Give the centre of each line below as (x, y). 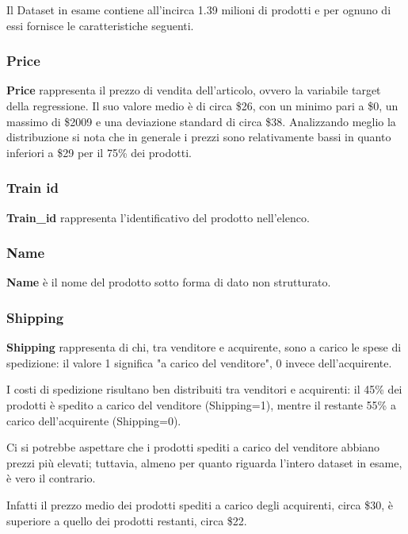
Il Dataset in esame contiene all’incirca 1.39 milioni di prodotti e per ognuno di (199, 10)
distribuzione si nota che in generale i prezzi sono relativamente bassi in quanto (199, 137)
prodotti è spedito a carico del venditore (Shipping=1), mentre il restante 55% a (201, 405)
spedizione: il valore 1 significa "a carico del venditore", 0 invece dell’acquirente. (199, 362)
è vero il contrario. (51, 478)
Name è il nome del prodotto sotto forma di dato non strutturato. (169, 282)
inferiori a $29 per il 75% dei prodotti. (99, 152)
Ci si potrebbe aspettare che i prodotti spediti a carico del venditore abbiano (193, 447)
